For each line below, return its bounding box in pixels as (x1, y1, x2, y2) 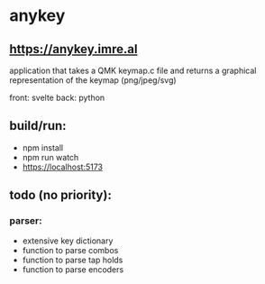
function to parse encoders (22, 263, 124, 275)
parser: (9, 215, 42, 227)
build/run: (9, 118, 67, 133)
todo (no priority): (9, 188, 113, 203)
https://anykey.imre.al (9, 41, 138, 57)
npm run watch (22, 151, 79, 162)
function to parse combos (22, 244, 119, 255)
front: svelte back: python (9, 92, 105, 103)
